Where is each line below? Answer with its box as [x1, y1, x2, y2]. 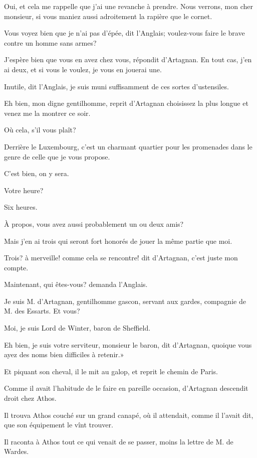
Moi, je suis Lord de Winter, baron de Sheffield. [4, 323, 151, 333]
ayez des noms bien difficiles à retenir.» [4, 349, 124, 360]
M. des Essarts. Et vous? [4, 306, 80, 316]
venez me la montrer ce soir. [4, 107, 91, 118]
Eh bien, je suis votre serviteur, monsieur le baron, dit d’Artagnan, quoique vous [4, 339, 252, 350]
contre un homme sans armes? [4, 37, 97, 48]
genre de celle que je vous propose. [4, 151, 110, 162]
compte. [4, 262, 29, 272]
